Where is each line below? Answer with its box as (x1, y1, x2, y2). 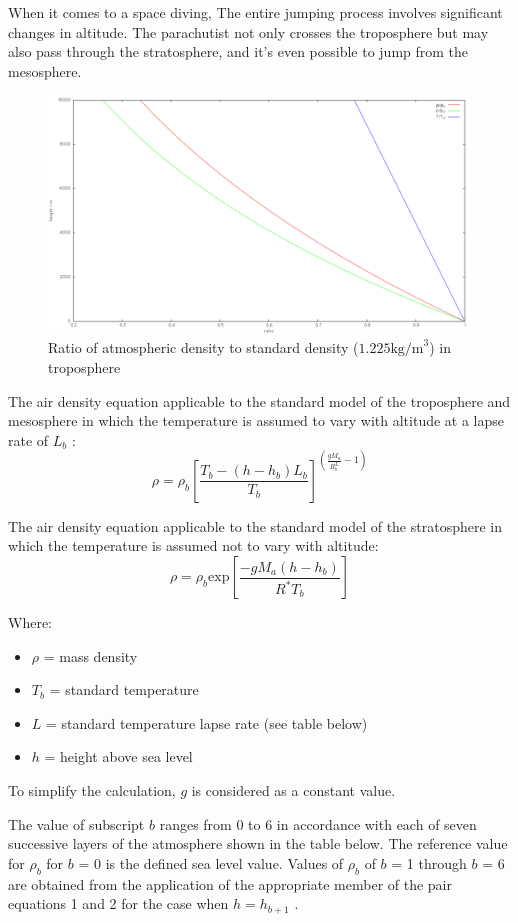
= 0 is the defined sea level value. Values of (78, 852, 344, 873)
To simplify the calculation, (8, 780, 176, 801)
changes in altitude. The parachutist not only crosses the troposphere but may (8, 21, 489, 42)
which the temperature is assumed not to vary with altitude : (8, 535, 379, 556)
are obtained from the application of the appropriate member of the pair (8, 873, 452, 894)
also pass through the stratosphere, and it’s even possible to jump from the (8, 41, 469, 62)
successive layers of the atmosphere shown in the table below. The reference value (8, 833, 508, 854)
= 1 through (391, 852, 467, 873)
